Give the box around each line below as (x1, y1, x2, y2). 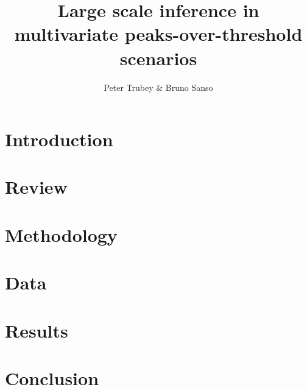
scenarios (119, 45, 197, 70)
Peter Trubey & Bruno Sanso (104, 80, 213, 93)
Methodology (5, 222, 118, 247)
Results (5, 317, 68, 342)
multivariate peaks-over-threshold (14, 21, 303, 46)
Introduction (5, 127, 113, 152)
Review (5, 174, 68, 199)
